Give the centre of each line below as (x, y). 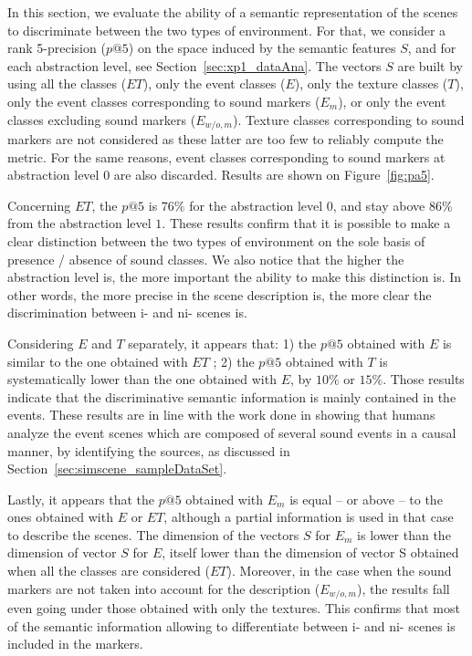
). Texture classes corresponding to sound (348, 119)
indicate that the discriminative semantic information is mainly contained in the (232, 396)
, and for (432, 48)
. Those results (424, 379)
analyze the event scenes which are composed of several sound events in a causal (232, 432)
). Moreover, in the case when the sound (339, 571)
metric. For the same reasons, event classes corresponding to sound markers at (226, 156)
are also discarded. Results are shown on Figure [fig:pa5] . (274, 175)
